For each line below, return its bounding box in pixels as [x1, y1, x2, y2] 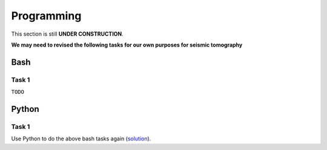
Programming [11, 9, 82, 22]
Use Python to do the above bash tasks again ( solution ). [11, 135, 151, 142]
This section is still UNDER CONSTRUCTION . [11, 30, 124, 37]
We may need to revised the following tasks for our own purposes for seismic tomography [11, 41, 243, 48]
